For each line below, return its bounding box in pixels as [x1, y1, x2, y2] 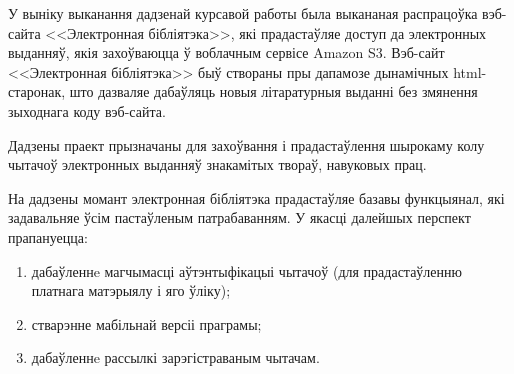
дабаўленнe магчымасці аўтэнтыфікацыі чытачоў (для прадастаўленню [31, 260, 463, 281]
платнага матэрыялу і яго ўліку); [31, 280, 231, 301]
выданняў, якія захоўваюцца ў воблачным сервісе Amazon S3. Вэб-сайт [8, 42, 445, 63]
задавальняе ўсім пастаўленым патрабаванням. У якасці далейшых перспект [8, 207, 471, 228]
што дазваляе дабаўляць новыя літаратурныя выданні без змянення [69, 81, 478, 102]
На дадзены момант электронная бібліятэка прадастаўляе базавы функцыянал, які [8, 187, 505, 208]
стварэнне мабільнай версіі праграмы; [31, 313, 262, 334]
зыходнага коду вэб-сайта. [8, 100, 166, 121]
